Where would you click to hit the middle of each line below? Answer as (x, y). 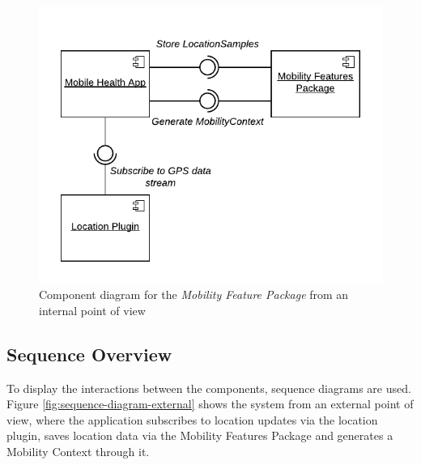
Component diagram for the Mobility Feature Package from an (194, 294)
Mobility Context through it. (78, 452)
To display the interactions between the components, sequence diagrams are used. (209, 388)
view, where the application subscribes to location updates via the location (192, 419)
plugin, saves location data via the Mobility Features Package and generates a (200, 435)
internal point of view (92, 310)
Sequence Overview (89, 354)
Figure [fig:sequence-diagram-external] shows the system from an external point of (210, 404)
